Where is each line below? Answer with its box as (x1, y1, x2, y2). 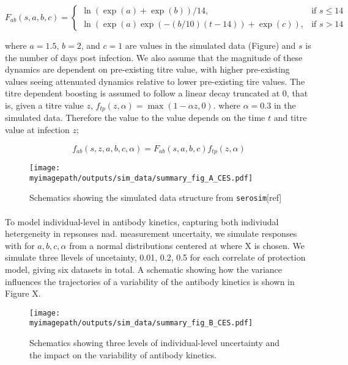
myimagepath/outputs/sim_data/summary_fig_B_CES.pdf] (29, 319, 253, 328)
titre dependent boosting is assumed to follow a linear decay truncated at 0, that (5, 87, 308, 99)
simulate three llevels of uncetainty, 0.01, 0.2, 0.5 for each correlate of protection (5, 251, 306, 264)
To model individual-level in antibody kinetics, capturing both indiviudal (5, 215, 279, 228)
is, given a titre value (5, 98, 84, 111)
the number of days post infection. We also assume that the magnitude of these (5, 51, 303, 63)
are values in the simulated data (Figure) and (125, 39, 296, 51)
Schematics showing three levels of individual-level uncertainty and (29, 336, 280, 349)
